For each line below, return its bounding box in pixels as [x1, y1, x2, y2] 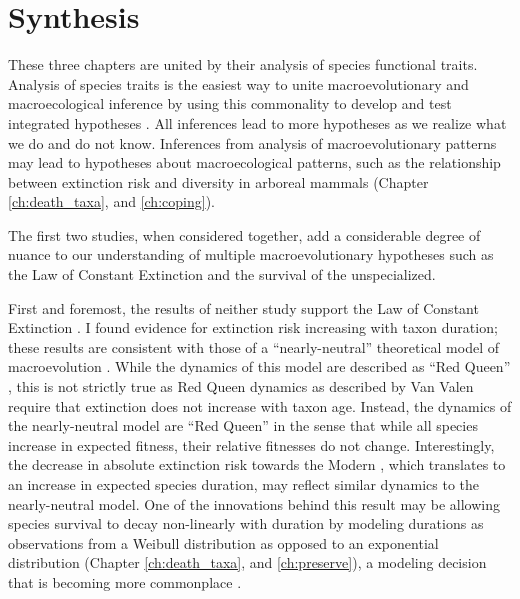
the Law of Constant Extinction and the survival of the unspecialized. [8, 264, 436, 285]
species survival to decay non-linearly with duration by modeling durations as [8, 513, 484, 534]
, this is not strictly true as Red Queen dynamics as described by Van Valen [8, 376, 474, 397]
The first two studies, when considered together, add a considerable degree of [8, 224, 481, 245]
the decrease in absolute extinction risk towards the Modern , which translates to [8, 454, 506, 475]
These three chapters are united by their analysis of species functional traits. [8, 54, 478, 75]
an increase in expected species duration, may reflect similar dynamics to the [8, 474, 480, 494]
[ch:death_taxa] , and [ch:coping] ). [8, 191, 215, 212]
